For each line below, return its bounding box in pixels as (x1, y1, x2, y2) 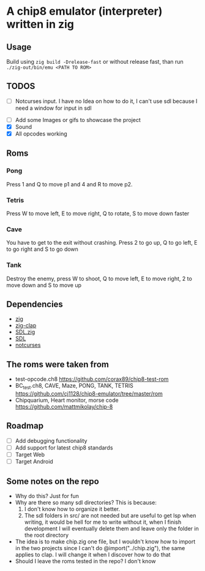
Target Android (15, 458, 53, 466)
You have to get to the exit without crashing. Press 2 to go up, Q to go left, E (6, 239, 198, 247)
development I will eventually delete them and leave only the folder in (24, 524, 199, 532)
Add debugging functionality (15, 437, 88, 444)
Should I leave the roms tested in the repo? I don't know (15, 557, 156, 565)
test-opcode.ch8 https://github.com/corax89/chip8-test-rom (15, 375, 169, 383)
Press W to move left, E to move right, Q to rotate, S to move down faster (6, 210, 190, 217)
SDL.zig (15, 328, 35, 335)
